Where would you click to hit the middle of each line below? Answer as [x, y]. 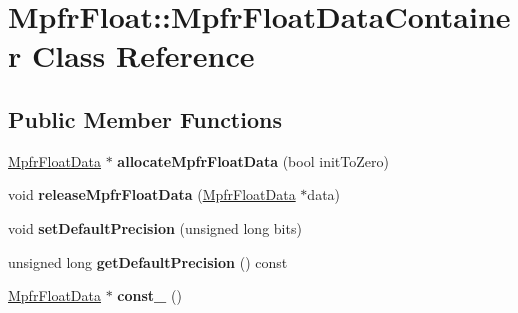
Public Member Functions [145, 118]
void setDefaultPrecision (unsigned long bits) [155, 227]
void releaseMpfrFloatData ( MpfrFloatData [152, 194]
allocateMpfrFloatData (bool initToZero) [253, 160]
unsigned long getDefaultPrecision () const [148, 261]
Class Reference [143, 55]
